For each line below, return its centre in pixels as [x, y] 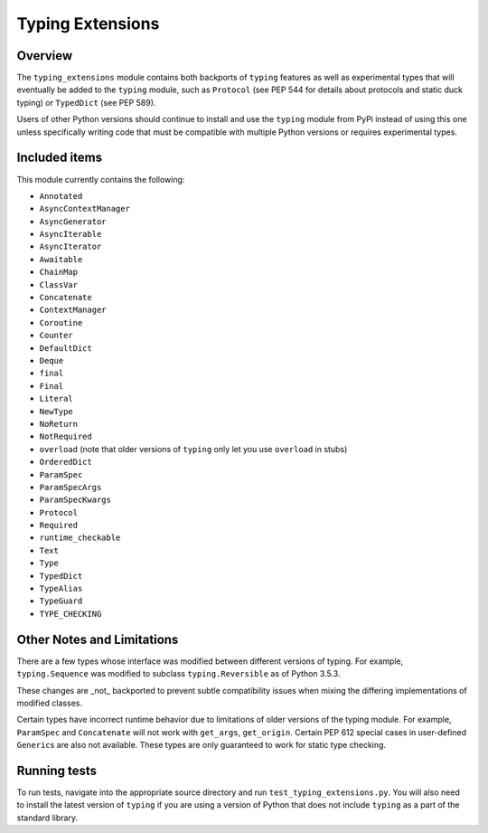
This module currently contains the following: [101, 179]
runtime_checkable [80, 538]
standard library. [47, 818]
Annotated [61, 196]
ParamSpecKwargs [75, 500]
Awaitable [61, 259]
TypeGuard [61, 601]
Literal [56, 399]
